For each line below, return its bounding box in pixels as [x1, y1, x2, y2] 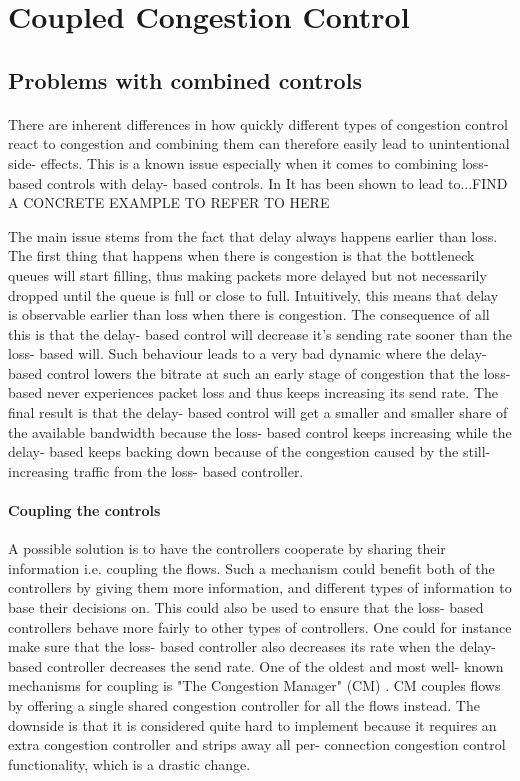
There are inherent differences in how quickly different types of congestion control [8, 113, 508, 134]
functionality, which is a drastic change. [8, 753, 251, 774]
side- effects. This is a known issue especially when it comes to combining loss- [8, 152, 489, 173]
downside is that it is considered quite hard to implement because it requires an [8, 714, 497, 735]
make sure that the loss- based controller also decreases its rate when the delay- [8, 636, 496, 657]
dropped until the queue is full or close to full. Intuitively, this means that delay [8, 284, 499, 305]
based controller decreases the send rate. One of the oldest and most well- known [8, 655, 504, 676]
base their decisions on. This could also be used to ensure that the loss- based [8, 597, 484, 618]
